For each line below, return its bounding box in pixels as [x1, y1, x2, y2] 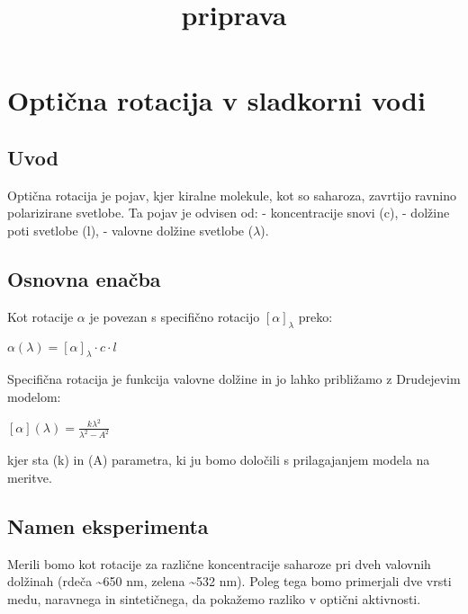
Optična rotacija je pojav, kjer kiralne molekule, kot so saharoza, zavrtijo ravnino [7, 185, 456, 204]
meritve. [7, 468, 52, 487]
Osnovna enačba [7, 264, 161, 292]
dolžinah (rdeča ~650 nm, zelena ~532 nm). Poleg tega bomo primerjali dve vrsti [7, 572, 452, 591]
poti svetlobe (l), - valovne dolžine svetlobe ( [7, 220, 254, 239]
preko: [298, 307, 333, 325]
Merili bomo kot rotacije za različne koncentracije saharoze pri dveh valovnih [7, 554, 431, 573]
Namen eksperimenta [7, 512, 209, 540]
